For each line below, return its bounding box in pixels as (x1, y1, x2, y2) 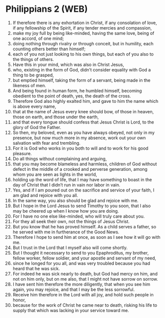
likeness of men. (12, 82, 46, 88)
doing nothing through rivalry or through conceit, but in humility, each (12, 40, 154, 46)
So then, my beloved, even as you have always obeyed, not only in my (12, 129, 155, 135)
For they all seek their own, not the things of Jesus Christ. (12, 218, 130, 224)
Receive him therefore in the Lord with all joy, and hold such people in (12, 291, 154, 297)
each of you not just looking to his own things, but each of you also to (12, 51, 154, 57)
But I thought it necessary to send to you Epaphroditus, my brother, (12, 250, 149, 255)
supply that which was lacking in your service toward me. (12, 307, 129, 313)
